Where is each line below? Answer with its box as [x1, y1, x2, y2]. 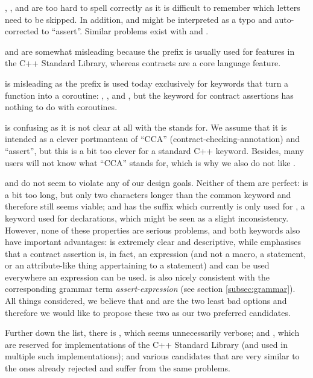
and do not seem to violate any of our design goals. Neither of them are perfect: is [5, 176, 308, 189]
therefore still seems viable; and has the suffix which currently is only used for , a [5, 200, 305, 212]
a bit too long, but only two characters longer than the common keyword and [5, 188, 291, 200]
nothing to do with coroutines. [5, 101, 118, 113]
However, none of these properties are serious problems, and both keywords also [5, 223, 300, 236]
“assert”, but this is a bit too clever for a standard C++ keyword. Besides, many [5, 144, 304, 156]
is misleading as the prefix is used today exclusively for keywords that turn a [5, 76, 289, 89]
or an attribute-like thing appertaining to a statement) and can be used [5, 259, 270, 271]
